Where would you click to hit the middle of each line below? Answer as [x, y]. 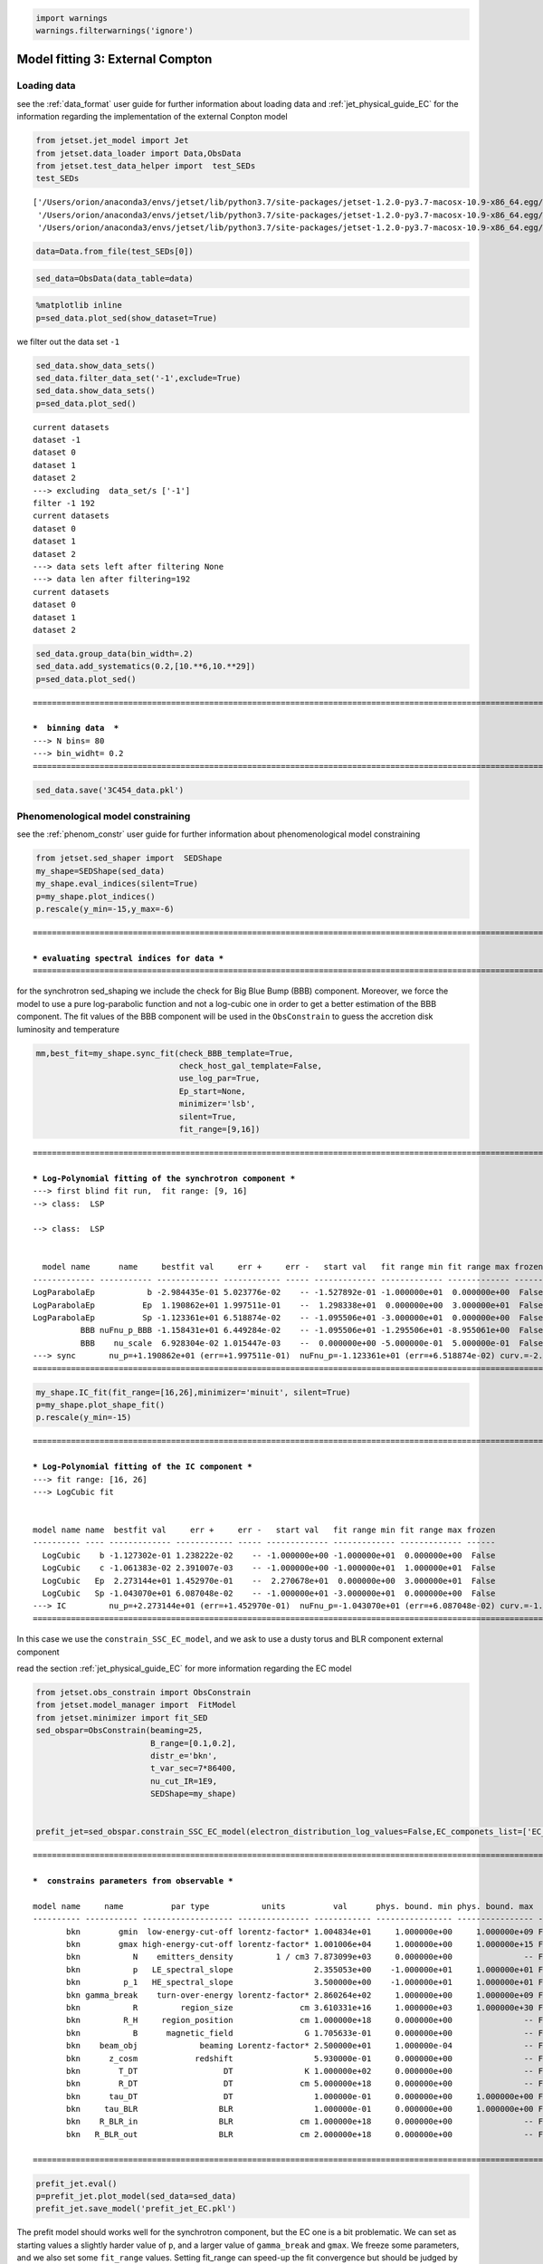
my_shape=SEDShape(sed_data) [100, 871]
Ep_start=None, [212, 1091]
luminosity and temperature [68, 1029]
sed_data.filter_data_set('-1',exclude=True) [138, 378]
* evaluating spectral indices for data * [129, 958]
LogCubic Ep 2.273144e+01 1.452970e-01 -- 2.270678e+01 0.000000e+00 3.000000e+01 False [269, 1581]
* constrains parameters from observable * [133, 1881]
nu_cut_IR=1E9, [183, 1781]
